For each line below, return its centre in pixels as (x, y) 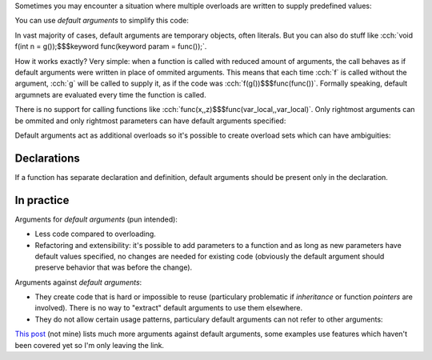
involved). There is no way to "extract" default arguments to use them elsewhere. (169, 308)
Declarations (47, 158)
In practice (42, 200)
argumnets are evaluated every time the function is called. (111, 94)
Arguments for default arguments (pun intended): (96, 219)
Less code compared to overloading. (95, 234)
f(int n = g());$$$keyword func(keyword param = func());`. (111, 46)
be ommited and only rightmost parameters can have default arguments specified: (150, 121)
